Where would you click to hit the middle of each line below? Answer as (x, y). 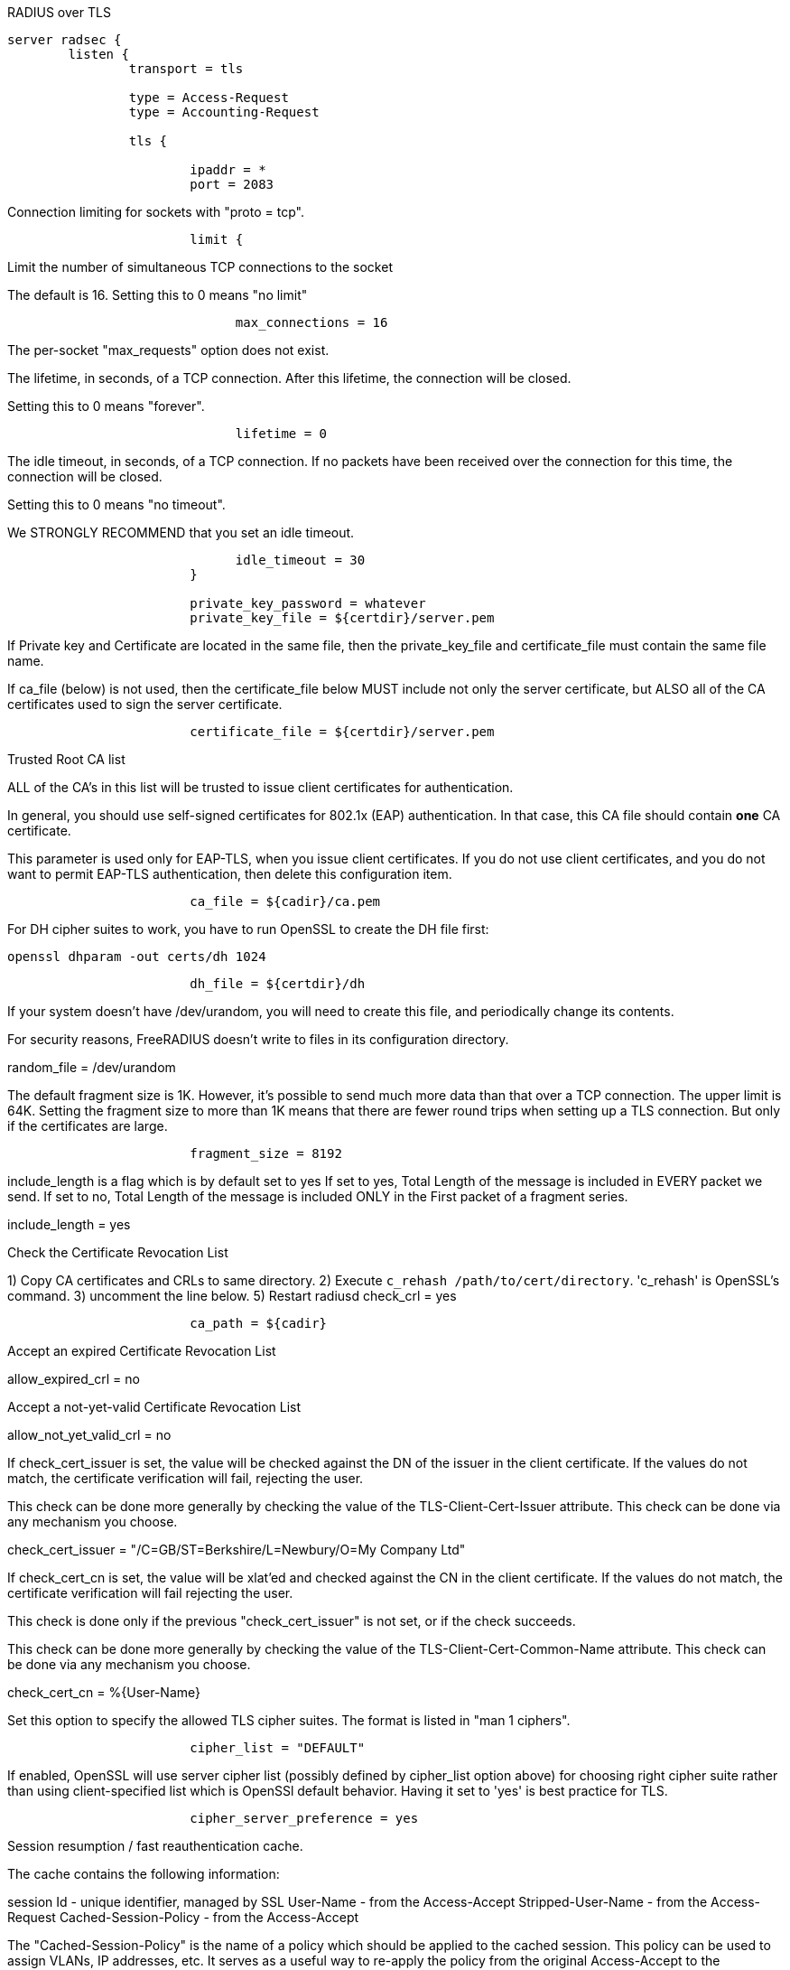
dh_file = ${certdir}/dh (278, 984)
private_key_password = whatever (308, 603)
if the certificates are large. (88, 1126)
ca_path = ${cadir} (259, 1323)
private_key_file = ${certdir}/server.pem (342, 618)
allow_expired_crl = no (74, 1379)
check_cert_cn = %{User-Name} (104, 1692)
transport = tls (186, 69)
